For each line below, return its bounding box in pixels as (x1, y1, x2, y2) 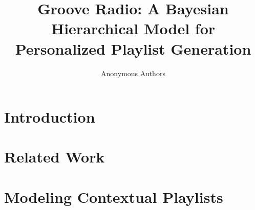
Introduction (4, 106, 95, 127)
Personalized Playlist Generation (15, 38, 251, 59)
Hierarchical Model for (51, 18, 215, 39)
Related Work (4, 146, 105, 167)
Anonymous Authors (101, 67, 165, 78)
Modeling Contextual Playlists (4, 186, 223, 207)
